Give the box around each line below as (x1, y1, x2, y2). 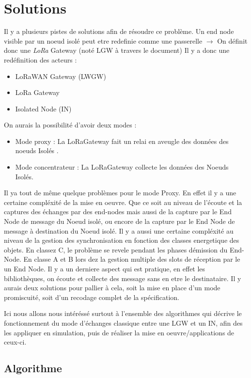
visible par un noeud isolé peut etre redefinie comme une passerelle (4, 35, 203, 46)
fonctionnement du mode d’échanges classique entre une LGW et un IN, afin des (4, 317, 243, 328)
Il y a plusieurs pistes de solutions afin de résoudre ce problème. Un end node (4, 26, 234, 36)
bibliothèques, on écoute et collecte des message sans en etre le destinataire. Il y (4, 273, 241, 283)
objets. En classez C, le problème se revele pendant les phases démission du (4, 244, 228, 254)
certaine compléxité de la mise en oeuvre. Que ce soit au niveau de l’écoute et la (4, 197, 242, 207)
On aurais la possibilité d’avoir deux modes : (4, 120, 137, 130)
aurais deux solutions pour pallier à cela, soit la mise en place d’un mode (4, 283, 220, 293)
